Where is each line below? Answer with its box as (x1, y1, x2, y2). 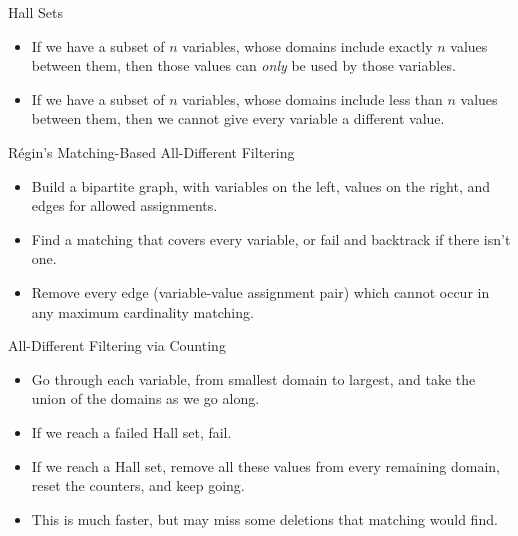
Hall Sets (8, 2, 63, 22)
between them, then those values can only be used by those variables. (31, 55, 456, 76)
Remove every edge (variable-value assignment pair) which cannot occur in (31, 281, 490, 302)
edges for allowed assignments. (31, 195, 218, 216)
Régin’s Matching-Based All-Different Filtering (8, 141, 295, 162)
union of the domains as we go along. (31, 388, 260, 409)
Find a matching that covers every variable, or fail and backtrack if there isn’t (31, 228, 511, 249)
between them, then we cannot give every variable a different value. (31, 108, 445, 129)
